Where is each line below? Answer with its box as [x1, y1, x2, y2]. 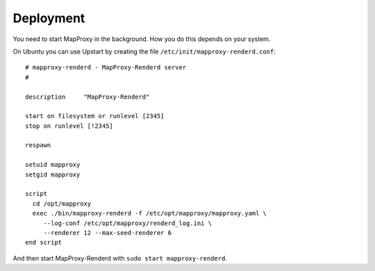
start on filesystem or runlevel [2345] [25, 112, 165, 120]
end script [25, 238, 62, 247]
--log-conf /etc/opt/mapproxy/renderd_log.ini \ [43, 219, 212, 227]
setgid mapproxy [25, 170, 81, 179]
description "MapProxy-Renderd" [25, 92, 150, 101]
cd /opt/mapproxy [32, 199, 92, 208]
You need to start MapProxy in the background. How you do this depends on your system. [12, 35, 271, 43]
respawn [25, 141, 51, 149]
